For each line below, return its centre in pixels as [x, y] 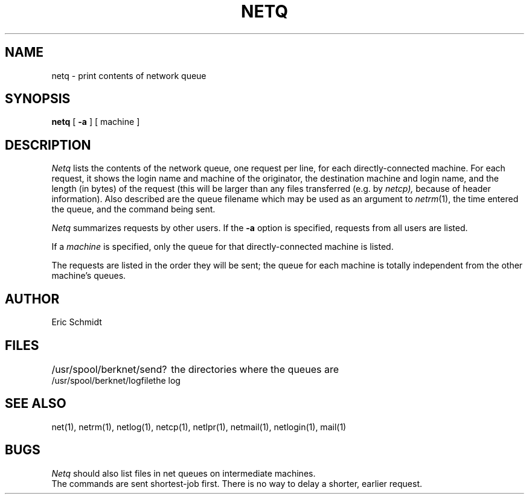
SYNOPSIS [38, 99]
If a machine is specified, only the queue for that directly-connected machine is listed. [223, 247]
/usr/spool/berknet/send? [109, 369]
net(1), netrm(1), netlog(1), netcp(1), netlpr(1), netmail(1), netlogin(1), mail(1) [199, 427]
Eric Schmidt [77, 322]
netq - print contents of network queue [129, 75]
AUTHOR [32, 299]
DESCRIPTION [48, 145]
